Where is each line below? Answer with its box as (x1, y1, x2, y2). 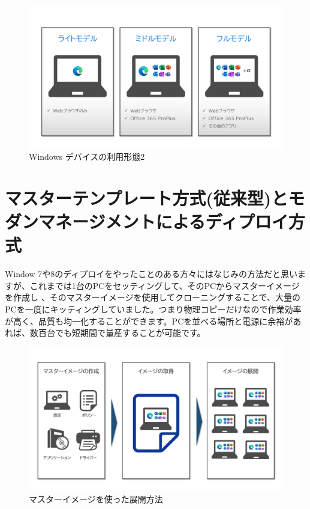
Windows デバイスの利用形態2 (29, 150, 145, 163)
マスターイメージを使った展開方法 (29, 492, 163, 505)
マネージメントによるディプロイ (38, 209, 288, 234)
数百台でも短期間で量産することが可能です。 (29, 326, 206, 339)
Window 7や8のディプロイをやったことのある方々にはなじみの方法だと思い (5, 267, 298, 280)
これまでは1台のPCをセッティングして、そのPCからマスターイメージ (29, 279, 300, 291)
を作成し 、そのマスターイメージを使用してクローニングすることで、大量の (5, 291, 300, 303)
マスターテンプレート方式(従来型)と (5, 185, 288, 210)
